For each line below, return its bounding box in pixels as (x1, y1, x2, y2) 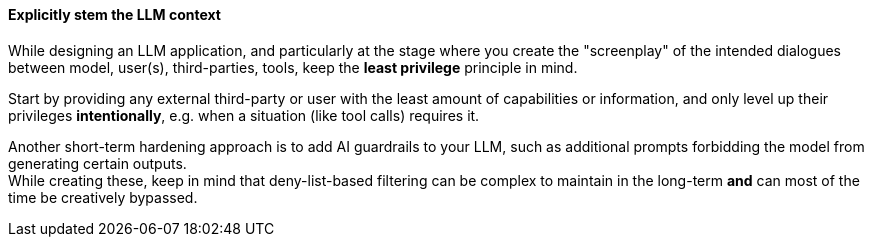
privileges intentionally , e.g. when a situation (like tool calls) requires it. (8, 106, 480, 124)
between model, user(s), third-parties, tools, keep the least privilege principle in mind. (8, 58, 578, 76)
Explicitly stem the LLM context (8, 6, 221, 23)
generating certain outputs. (8, 154, 187, 172)
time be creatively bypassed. (8, 188, 198, 206)
